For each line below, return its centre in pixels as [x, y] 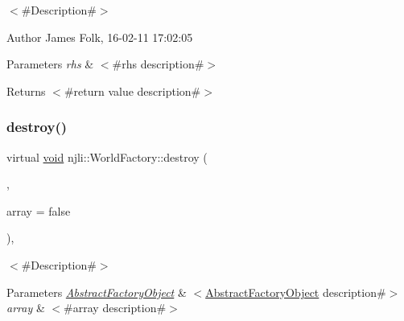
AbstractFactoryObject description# [296, 292]
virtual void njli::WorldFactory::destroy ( [107, 156]
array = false [39, 210]
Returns [26, 91]
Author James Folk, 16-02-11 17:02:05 [100, 37]
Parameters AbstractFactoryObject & [97, 292]
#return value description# [132, 91]
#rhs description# [158, 64]
